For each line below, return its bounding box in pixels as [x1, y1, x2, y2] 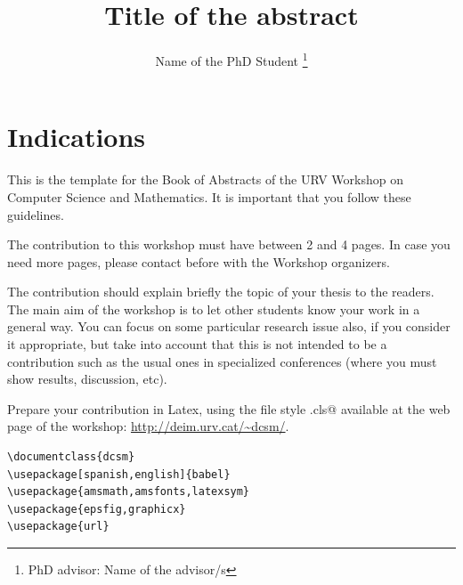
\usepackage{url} [7, 520, 110, 533]
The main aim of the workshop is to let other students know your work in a [7, 299, 420, 318]
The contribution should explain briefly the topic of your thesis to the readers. [7, 282, 435, 301]
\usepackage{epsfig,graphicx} [7, 502, 186, 516]
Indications [7, 118, 146, 155]
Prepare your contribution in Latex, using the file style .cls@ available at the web [7, 399, 451, 418]
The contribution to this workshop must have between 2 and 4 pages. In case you [7, 235, 451, 254]
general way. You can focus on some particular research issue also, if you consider [7, 317, 451, 336]
